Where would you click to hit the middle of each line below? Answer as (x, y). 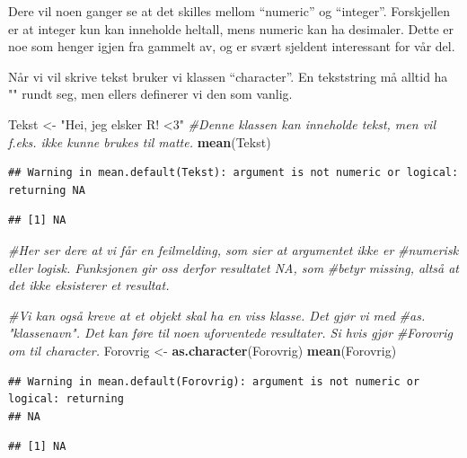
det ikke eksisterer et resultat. (89, 285)
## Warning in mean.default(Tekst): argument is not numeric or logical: (233, 173)
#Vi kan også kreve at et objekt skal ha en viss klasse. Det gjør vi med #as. (217, 315)
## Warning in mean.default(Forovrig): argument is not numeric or (214, 381)
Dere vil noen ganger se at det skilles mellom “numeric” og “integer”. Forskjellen (229, 11)
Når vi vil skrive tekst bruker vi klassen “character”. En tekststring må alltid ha (228, 76)
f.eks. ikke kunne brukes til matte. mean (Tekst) (140, 141)
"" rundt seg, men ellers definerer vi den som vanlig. (150, 94)
